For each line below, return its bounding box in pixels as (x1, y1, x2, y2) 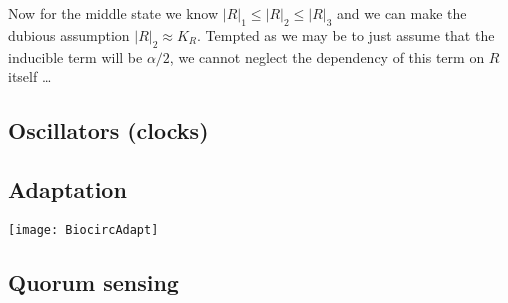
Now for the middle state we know (8, 3, 219, 23)
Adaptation (8, 173, 127, 204)
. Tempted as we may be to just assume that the (197, 24, 495, 45)
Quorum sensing (8, 266, 179, 297)
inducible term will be (8, 46, 143, 67)
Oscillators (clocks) (8, 115, 209, 146)
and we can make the (337, 3, 467, 23)
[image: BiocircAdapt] (8, 222, 159, 237)
